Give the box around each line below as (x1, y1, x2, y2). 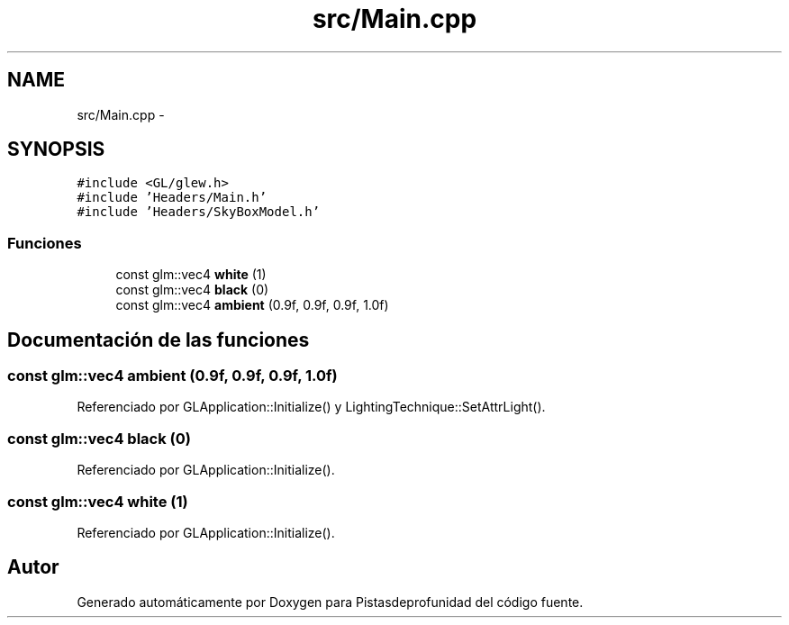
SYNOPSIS (7, 138, 105, 161)
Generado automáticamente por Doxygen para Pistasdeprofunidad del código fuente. (77, 593, 584, 610)
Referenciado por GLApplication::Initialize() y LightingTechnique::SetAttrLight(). (77, 399, 546, 415)
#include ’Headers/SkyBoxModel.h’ (77, 204, 321, 220)
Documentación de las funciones (7, 328, 310, 351)
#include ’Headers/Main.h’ (77, 190, 268, 205)
